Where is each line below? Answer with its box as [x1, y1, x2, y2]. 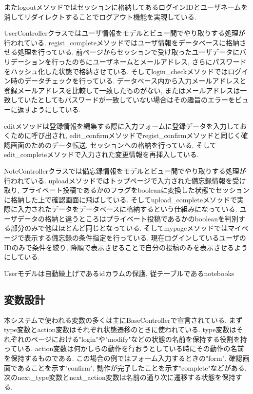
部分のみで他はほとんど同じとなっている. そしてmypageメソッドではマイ [10, 223, 242, 233]
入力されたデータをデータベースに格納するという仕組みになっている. [17, 204, 237, 214]
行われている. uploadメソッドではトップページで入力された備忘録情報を [4, 175, 233, 185]
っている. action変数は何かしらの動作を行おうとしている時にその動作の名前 [4, 343, 244, 354]
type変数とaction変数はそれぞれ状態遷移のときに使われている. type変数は [4, 324, 236, 335]
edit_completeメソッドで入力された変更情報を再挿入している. [4, 149, 199, 159]
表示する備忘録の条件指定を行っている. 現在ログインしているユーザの [24, 233, 246, 243]
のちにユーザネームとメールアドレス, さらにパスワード [72, 56, 247, 66]
